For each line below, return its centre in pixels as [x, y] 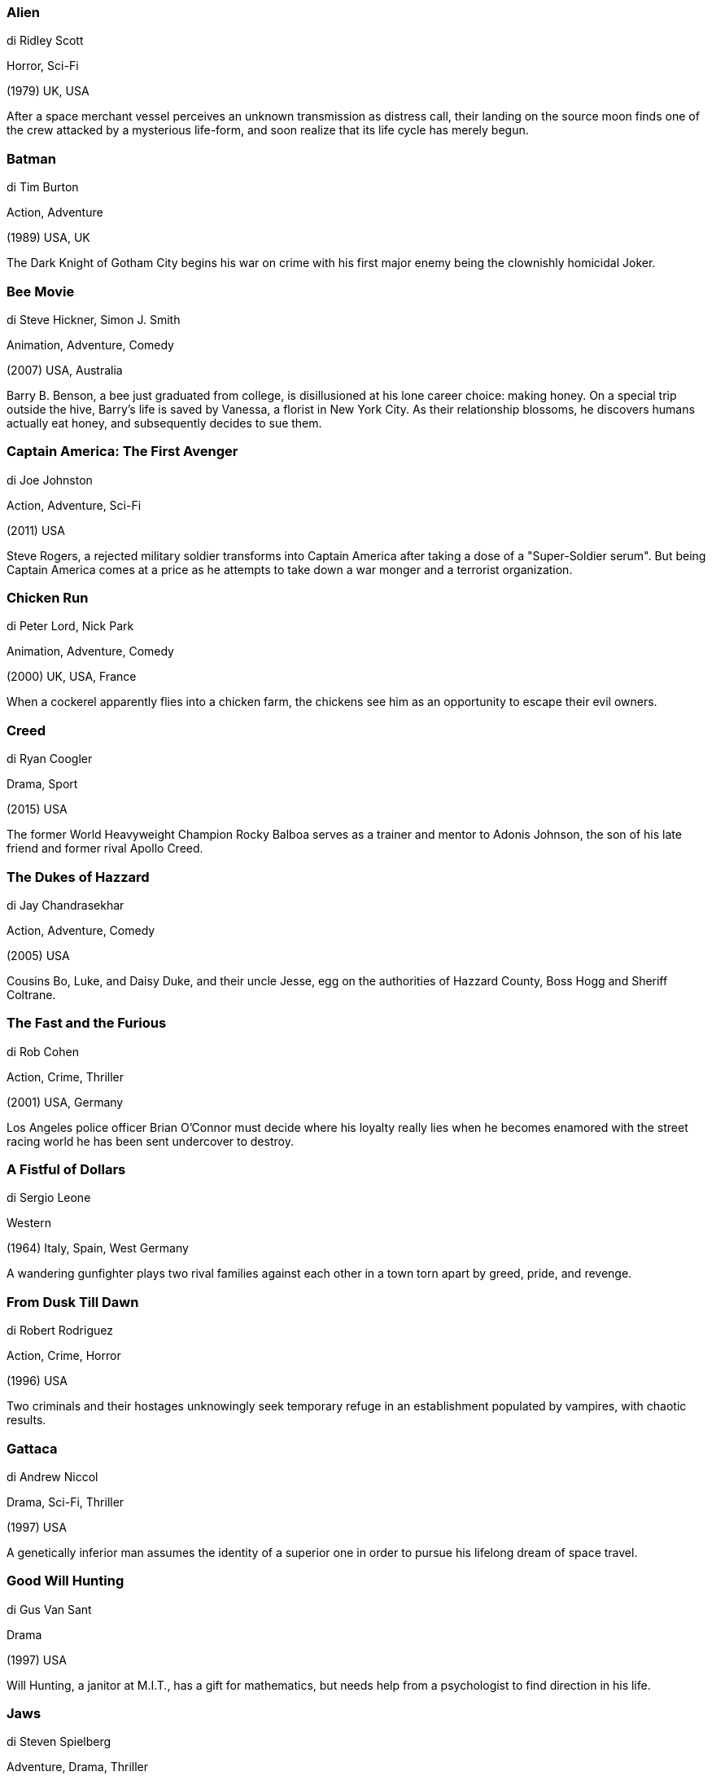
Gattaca [32, 1448]
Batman [31, 158]
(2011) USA [36, 530]
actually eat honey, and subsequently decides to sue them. [164, 423]
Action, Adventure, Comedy [81, 930]
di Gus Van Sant [49, 1609]
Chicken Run [48, 598]
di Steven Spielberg [59, 1742]
